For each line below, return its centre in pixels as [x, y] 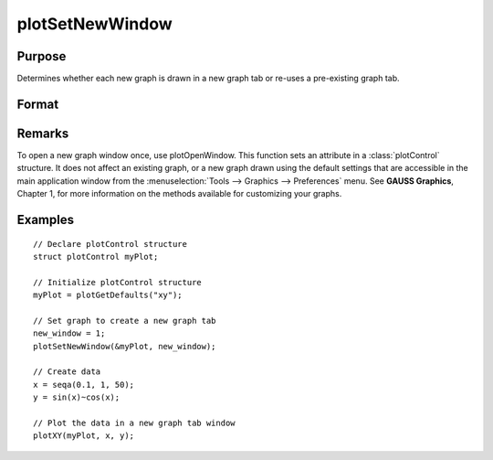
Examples [46, 219]
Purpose [42, 56]
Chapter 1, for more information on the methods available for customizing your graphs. [179, 194]
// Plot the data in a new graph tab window [135, 423]
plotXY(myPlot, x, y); [84, 436]
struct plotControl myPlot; [96, 257]
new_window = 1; [69, 333]
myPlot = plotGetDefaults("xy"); [108, 295]
